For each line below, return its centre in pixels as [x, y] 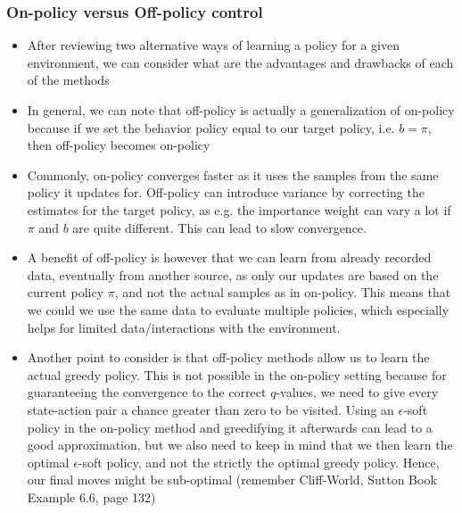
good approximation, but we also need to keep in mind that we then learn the [240, 445]
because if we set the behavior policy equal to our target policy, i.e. [211, 127]
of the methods [68, 80]
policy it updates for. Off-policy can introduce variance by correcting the [226, 192]
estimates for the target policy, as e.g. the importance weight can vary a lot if [239, 209]
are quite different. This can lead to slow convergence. [219, 227]
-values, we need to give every [357, 392]
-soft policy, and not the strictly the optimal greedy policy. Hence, [259, 462]
